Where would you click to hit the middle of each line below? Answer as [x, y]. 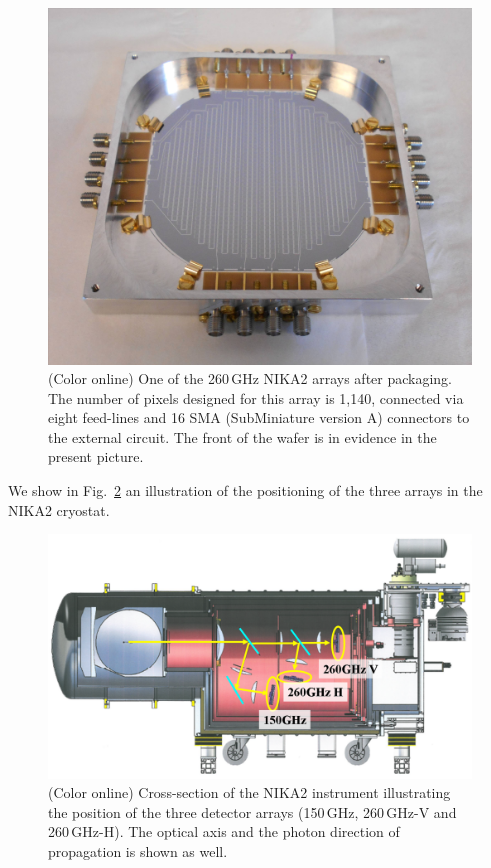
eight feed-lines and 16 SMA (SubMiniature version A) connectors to [259, 417]
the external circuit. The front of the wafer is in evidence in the [242, 436]
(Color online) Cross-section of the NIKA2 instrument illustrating [249, 792]
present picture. [96, 456]
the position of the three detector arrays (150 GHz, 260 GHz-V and [252, 811]
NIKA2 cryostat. [59, 509]
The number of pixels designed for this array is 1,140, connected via [256, 397]
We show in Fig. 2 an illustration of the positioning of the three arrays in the [245, 490]
